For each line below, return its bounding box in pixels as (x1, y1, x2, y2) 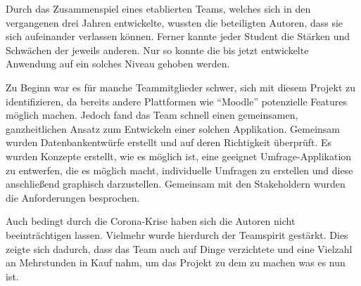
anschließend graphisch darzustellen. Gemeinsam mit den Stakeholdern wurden (6, 176, 346, 191)
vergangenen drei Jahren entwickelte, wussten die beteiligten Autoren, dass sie (6, 15, 343, 30)
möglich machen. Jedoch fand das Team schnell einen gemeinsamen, (6, 108, 298, 122)
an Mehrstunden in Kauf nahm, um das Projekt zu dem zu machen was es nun (6, 255, 346, 270)
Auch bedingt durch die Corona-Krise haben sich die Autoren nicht (6, 214, 296, 228)
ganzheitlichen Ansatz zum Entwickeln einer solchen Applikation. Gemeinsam (6, 121, 340, 136)
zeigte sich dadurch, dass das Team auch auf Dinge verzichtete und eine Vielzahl (6, 241, 353, 256)
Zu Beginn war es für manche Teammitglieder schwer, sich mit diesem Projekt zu (6, 79, 356, 94)
